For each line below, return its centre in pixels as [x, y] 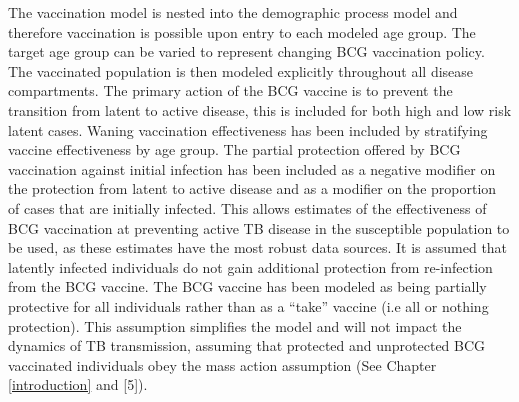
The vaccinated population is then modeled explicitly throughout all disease [241, 70]
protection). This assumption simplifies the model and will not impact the [235, 325]
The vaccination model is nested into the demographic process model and [233, 12]
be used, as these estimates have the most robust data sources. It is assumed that [258, 247]
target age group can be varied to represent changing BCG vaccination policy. [246, 51]
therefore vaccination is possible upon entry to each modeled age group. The [242, 31]
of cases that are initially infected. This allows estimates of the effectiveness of [247, 207]
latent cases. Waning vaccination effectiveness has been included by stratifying [248, 129]
